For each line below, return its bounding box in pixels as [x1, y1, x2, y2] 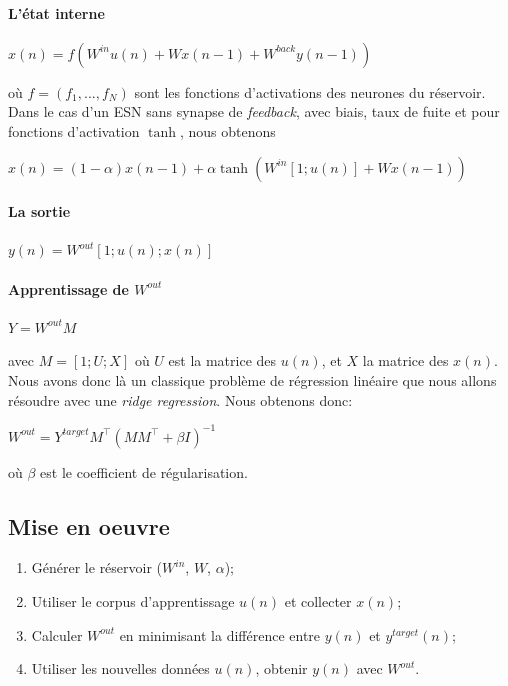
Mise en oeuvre [8, 510, 170, 541]
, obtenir [255, 658, 308, 679]
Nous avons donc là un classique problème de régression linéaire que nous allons [8, 369, 497, 390]
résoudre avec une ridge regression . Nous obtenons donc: [8, 389, 353, 410]
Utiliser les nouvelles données [31, 658, 210, 679]
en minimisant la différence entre [119, 624, 321, 645]
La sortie [8, 201, 71, 222]
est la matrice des [168, 350, 277, 371]
